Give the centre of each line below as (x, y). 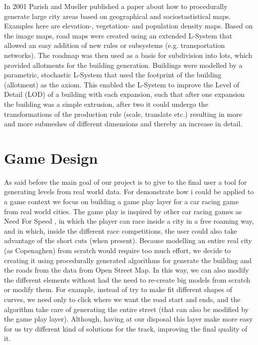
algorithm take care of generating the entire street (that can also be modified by (127, 309)
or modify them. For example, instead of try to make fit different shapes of (118, 289)
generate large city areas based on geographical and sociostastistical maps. (118, 16)
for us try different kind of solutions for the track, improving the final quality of (126, 328)
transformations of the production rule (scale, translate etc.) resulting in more (123, 114)
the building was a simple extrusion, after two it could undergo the (106, 104)
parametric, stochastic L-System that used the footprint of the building (113, 75)
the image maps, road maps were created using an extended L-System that (118, 35)
